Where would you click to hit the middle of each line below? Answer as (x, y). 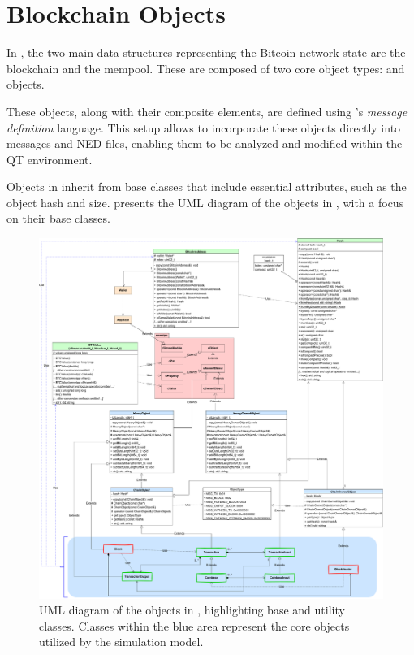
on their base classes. (58, 218)
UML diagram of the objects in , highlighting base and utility (192, 610)
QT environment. (50, 159)
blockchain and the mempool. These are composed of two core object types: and (206, 68)
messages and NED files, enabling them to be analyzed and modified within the (205, 143)
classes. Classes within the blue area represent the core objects (194, 625)
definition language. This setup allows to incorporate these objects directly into (204, 127)
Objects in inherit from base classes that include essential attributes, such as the (207, 187)
